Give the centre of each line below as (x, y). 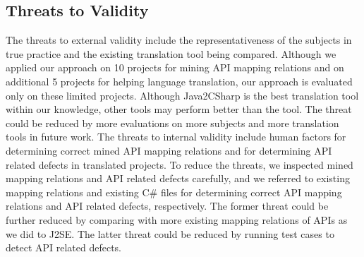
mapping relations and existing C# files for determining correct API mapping (174, 192)
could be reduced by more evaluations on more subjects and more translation (172, 122)
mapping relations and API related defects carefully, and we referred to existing (178, 178)
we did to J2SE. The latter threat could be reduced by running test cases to (170, 233)
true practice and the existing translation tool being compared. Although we (171, 53)
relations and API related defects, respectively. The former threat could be (167, 206)
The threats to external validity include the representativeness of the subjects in (179, 40)
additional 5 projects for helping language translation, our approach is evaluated (179, 81)
